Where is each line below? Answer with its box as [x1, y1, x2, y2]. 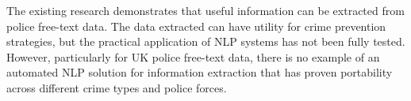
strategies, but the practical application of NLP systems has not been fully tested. [6, 33, 405, 50]
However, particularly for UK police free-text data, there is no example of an [6, 48, 380, 65]
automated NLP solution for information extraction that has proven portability [6, 64, 393, 80]
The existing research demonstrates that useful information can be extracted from [6, 2, 405, 18]
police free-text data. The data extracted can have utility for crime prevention [6, 17, 386, 34]
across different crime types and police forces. [6, 79, 227, 95]
